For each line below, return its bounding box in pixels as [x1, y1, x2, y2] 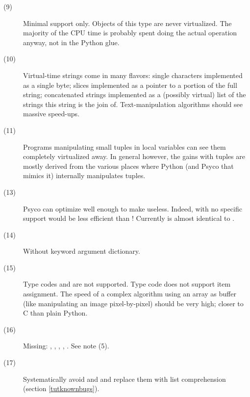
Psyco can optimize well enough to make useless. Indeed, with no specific [23, 203, 242, 213]
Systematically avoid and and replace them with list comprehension [23, 373, 226, 384]
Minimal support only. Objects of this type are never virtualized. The [23, 18, 232, 28]
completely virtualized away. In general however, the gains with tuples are [23, 151, 245, 161]
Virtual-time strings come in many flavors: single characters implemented [23, 70, 243, 80]
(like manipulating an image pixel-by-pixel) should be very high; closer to [23, 298, 244, 308]
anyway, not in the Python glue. [23, 37, 120, 47]
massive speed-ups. [23, 108, 80, 119]
